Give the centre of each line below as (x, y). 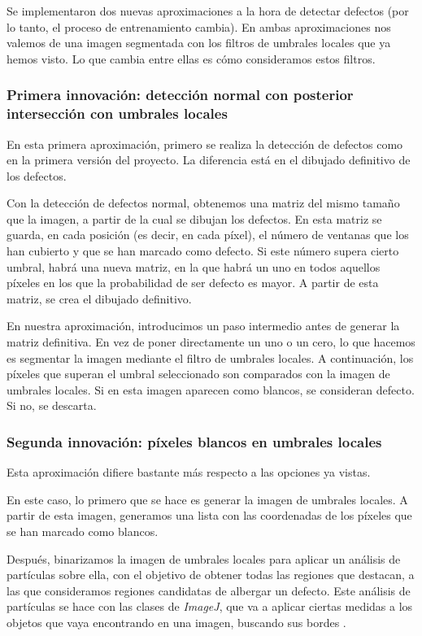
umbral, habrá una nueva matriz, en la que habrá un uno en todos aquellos (194, 266)
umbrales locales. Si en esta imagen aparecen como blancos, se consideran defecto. (211, 389)
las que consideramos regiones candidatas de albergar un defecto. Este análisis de (209, 590)
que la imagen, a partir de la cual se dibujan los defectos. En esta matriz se (194, 218)
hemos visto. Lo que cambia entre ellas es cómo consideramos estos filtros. (191, 58)
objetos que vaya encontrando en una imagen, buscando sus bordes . (176, 622)
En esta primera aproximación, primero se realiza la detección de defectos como (205, 144)
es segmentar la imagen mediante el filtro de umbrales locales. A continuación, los (210, 357)
